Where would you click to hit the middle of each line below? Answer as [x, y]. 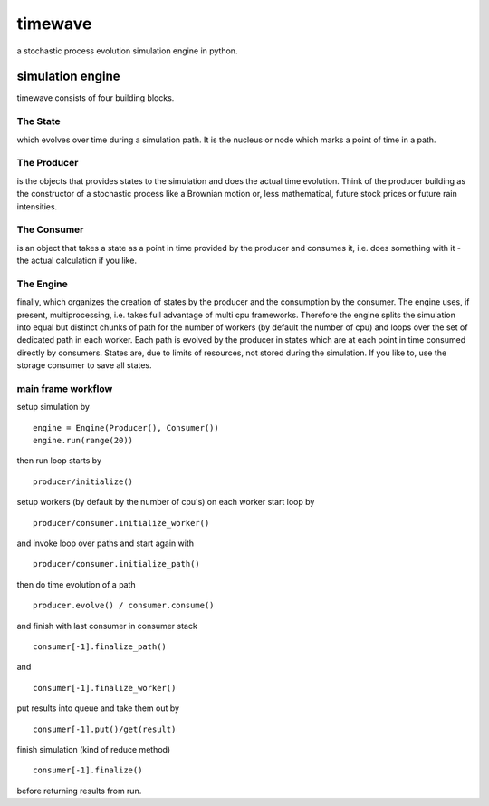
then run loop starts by [59, 461]
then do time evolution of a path [76, 584]
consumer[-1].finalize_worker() [105, 688]
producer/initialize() [83, 481]
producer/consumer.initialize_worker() [121, 523]
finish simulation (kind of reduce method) [94, 749]
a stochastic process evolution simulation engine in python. [127, 51]
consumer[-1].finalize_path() [100, 646]
